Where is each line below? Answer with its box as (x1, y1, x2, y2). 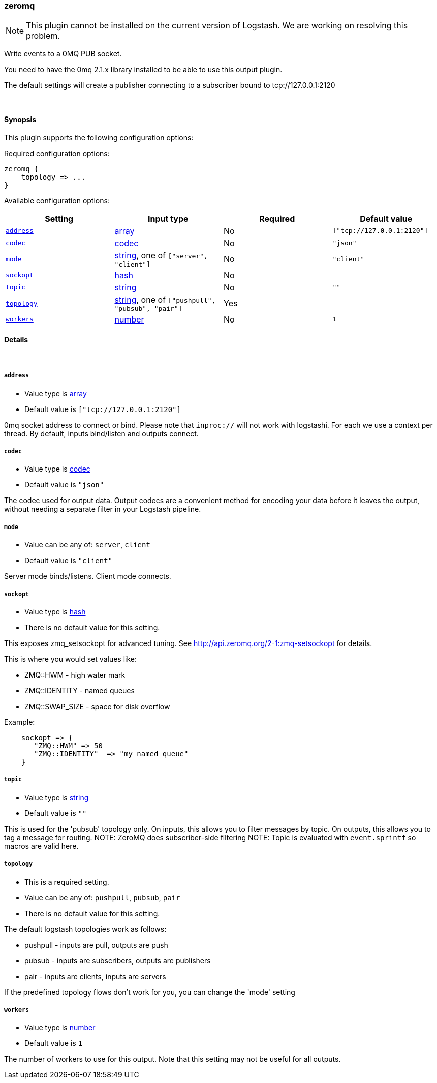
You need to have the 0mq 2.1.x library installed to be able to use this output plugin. (4, 65, 283, 74)
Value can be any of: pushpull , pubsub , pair (24, 893, 180, 902)
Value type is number (24, 1023, 96, 1032)
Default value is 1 (24, 1039, 83, 1048)
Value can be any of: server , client (24, 540, 150, 549)
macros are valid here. (4, 841, 79, 851)
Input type (147, 213, 189, 224)
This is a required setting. (24, 877, 109, 886)
